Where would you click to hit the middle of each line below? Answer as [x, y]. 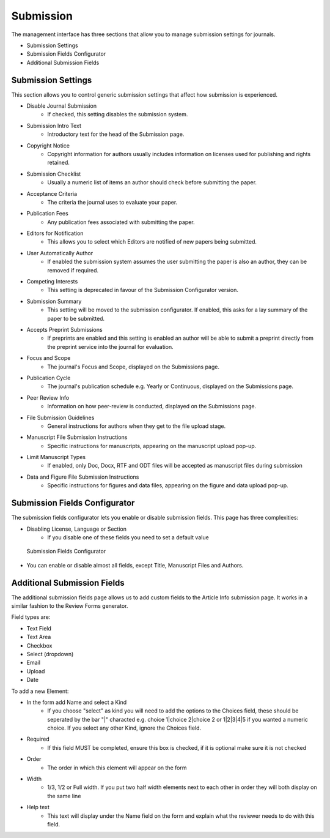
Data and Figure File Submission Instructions [83, 477]
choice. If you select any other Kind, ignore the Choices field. [124, 728]
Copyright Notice [48, 145]
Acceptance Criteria [52, 193]
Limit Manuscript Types [56, 457]
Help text [38, 807]
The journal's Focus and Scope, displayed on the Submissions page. [134, 367]
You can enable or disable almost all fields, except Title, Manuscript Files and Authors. [135, 565]
